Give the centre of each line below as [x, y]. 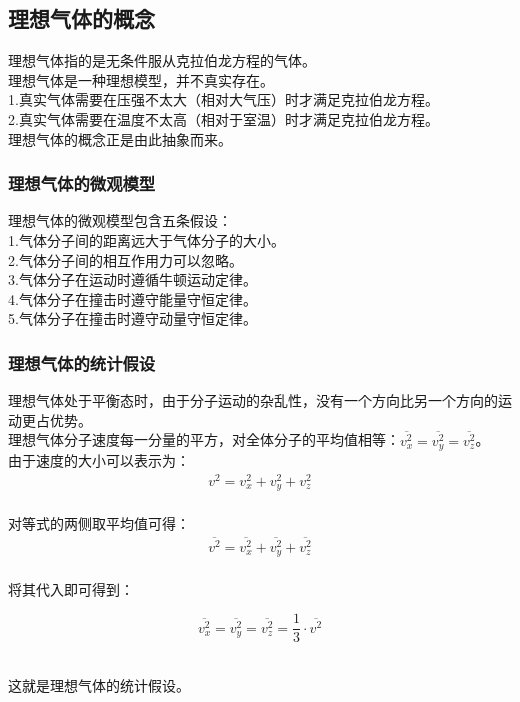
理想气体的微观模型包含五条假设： [120, 220]
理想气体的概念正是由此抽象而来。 [120, 138]
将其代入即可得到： [71, 588]
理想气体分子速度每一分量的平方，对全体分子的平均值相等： [204, 439]
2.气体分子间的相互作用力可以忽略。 [125, 259]
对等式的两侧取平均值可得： [99, 522]
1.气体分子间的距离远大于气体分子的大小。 [146, 239]
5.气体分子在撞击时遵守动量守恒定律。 [132, 318]
